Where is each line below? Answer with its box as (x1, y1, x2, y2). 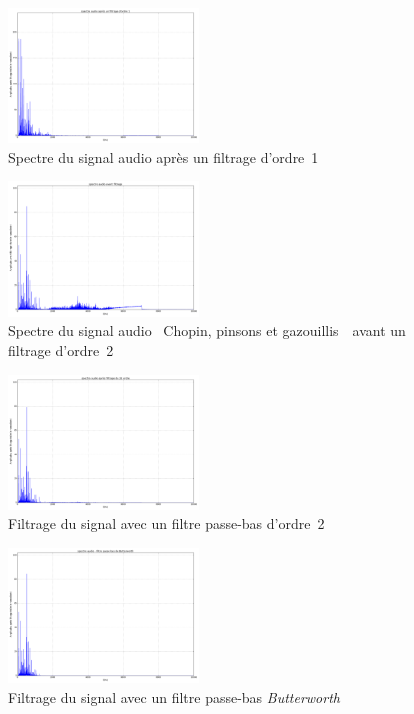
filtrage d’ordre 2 (8, 339, 114, 360)
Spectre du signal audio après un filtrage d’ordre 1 (8, 146, 319, 167)
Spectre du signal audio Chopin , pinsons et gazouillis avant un (8, 320, 406, 341)
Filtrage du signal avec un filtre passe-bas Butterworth (8, 686, 340, 707)
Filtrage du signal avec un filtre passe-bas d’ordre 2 (8, 513, 325, 534)
